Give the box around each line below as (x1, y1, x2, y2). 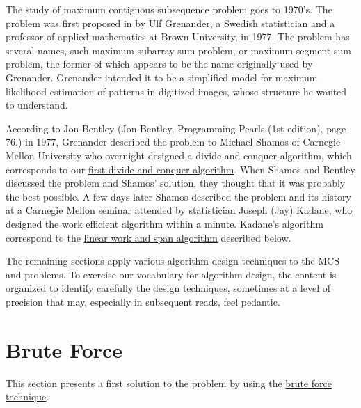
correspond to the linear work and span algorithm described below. (6, 230, 291, 244)
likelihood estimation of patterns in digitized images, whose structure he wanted (6, 84, 347, 98)
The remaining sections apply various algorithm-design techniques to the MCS (6, 253, 340, 268)
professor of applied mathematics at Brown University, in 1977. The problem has (6, 29, 350, 44)
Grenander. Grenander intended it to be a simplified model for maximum (6, 70, 318, 84)
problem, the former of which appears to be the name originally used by (6, 56, 313, 71)
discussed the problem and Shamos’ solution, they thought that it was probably (6, 175, 346, 190)
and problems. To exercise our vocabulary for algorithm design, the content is (6, 267, 337, 281)
